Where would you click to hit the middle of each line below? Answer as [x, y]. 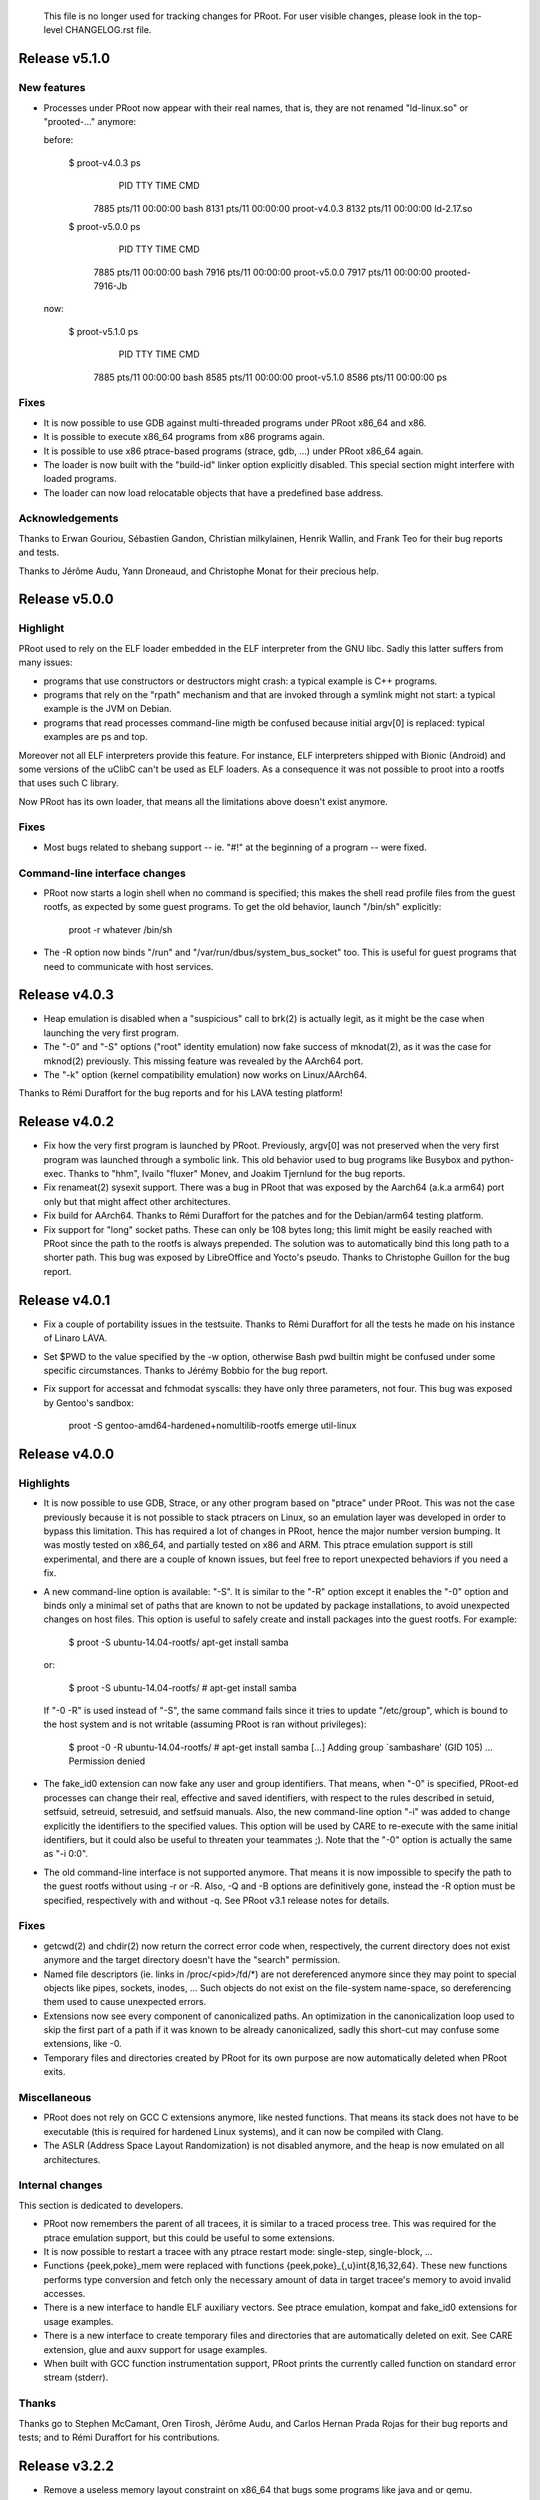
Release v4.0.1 [64, 1300]
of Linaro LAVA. [75, 1338]
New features [52, 88]
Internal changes [60, 2185]
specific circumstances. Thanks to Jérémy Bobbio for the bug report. [186, 1370]
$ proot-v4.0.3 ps [104, 162]
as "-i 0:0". [66, 1854]
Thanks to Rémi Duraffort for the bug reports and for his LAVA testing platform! [180, 1093]
